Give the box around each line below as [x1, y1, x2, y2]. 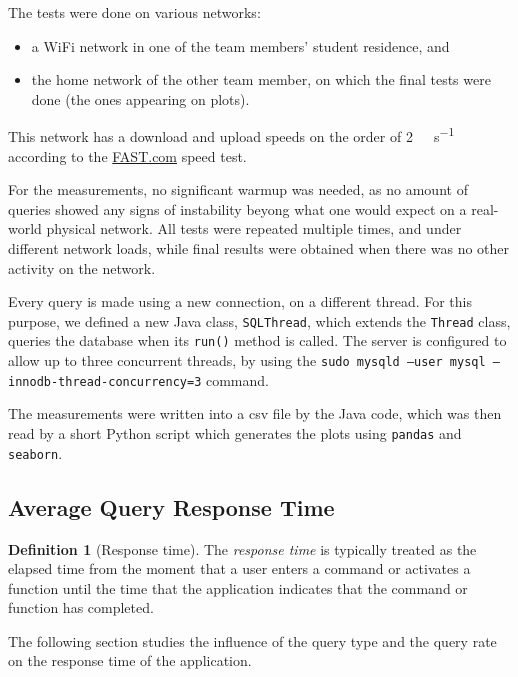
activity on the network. [8, 257, 156, 278]
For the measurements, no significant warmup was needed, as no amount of [8, 179, 468, 200]
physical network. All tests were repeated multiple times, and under [46, 218, 462, 239]
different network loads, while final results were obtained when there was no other [8, 238, 510, 258]
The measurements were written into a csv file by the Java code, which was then [8, 403, 502, 424]
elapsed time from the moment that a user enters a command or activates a [8, 558, 471, 579]
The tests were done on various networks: [8, 2, 261, 22]
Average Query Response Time [8, 491, 335, 522]
